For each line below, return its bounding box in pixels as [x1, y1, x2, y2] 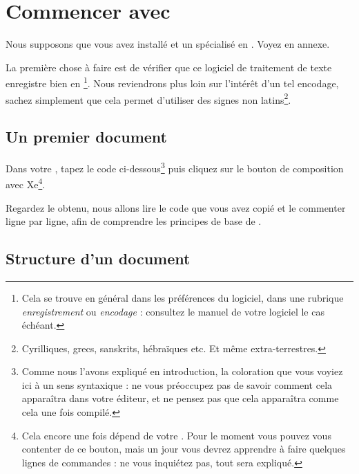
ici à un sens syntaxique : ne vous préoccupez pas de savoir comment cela [21, 377, 333, 392]
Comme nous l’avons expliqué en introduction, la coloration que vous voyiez [21, 364, 343, 379]
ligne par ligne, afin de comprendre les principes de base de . [6, 214, 262, 228]
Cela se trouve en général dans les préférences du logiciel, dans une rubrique [21, 290, 344, 304]
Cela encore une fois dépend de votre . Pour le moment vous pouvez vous [21, 428, 331, 442]
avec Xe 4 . [6, 175, 46, 191]
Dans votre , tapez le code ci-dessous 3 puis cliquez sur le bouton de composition [6, 159, 344, 175]
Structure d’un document [6, 248, 191, 269]
